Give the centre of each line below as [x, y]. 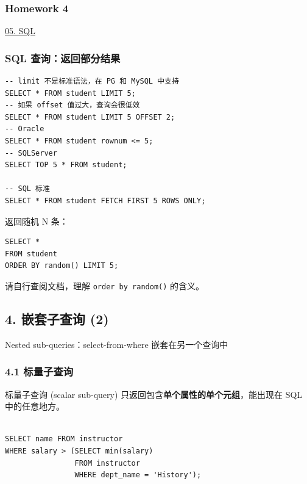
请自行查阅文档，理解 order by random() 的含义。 [105, 285]
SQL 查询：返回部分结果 [63, 58]
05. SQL [20, 31]
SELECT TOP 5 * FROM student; [66, 165]
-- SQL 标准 [27, 189]
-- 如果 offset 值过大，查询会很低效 [72, 105]
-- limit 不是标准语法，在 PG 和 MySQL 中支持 [92, 81]
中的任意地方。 [35, 406]
